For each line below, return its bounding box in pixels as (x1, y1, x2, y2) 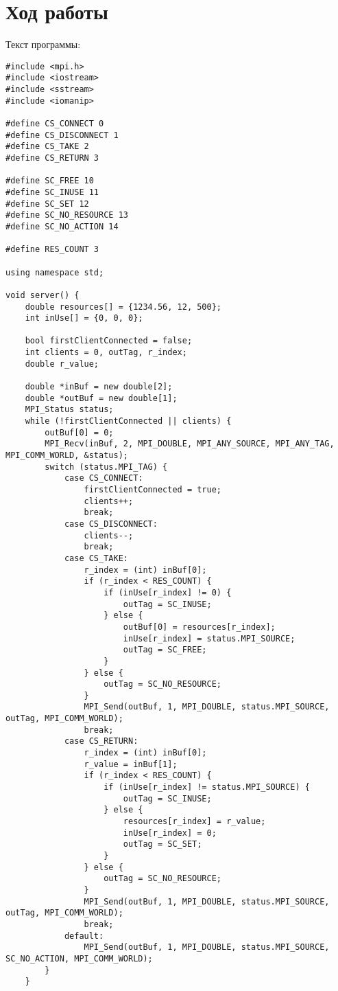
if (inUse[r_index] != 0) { (104, 587, 232, 597)
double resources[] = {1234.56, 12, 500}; (25, 301, 221, 312)
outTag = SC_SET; (123, 839, 202, 850)
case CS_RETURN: (64, 736, 138, 747)
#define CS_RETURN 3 (5, 152, 99, 163)
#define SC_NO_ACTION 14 (5, 221, 119, 231)
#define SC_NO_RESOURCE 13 (5, 210, 128, 220)
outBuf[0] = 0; (45, 427, 114, 437)
